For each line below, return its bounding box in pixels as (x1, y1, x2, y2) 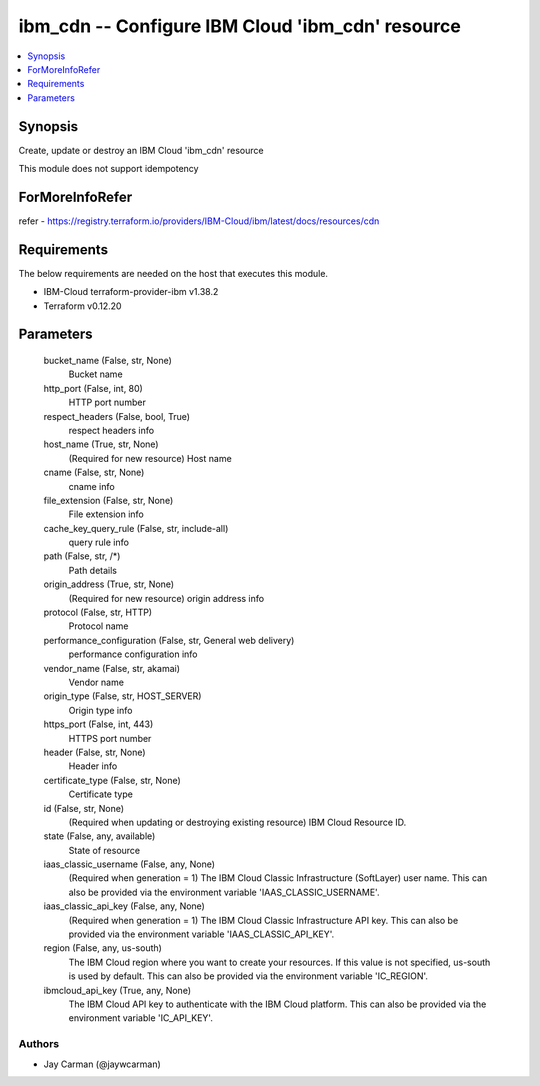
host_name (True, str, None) (43, 438, 159, 450)
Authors (18, 1037, 60, 1051)
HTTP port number (68, 396, 147, 409)
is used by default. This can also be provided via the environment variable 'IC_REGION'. (68, 970, 429, 982)
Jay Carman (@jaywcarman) (43, 1058, 162, 1070)
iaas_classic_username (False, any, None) (43, 858, 215, 870)
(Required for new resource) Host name (68, 452, 232, 464)
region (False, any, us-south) (43, 942, 162, 954)
